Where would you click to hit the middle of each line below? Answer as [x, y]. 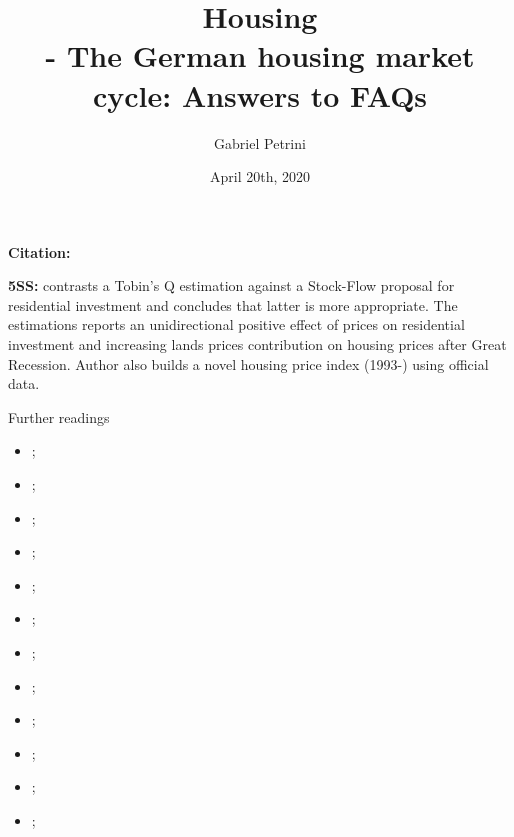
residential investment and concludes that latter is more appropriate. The [233, 304]
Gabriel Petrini [260, 142]
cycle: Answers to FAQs [260, 94]
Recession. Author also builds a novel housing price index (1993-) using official [248, 363]
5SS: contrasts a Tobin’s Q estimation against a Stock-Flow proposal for [231, 285]
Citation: [39, 251]
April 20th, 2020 [259, 176]
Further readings [59, 416]
